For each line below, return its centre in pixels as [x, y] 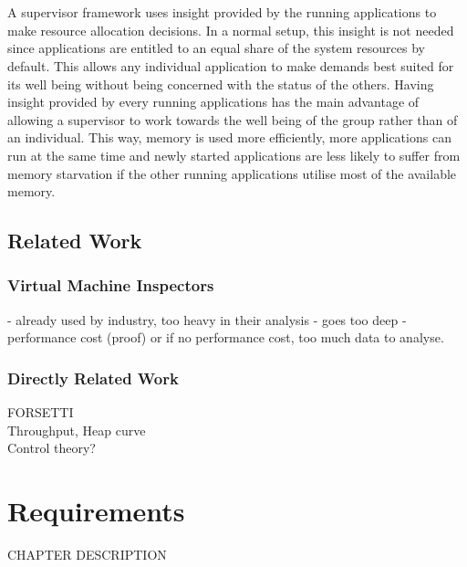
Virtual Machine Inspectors [111, 285]
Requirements [96, 511]
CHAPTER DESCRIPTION [87, 555]
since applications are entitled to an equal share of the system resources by [216, 48]
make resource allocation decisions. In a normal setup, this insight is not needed [231, 30]
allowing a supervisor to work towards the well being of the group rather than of [233, 119]
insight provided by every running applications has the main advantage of [213, 102]
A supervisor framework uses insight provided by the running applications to [222, 12]
